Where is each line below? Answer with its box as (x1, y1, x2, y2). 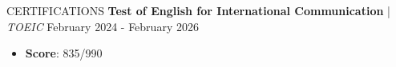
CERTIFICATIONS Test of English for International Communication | (6, 2, 390, 18)
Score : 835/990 (25, 45, 103, 61)
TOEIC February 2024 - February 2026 (6, 18, 199, 34)
